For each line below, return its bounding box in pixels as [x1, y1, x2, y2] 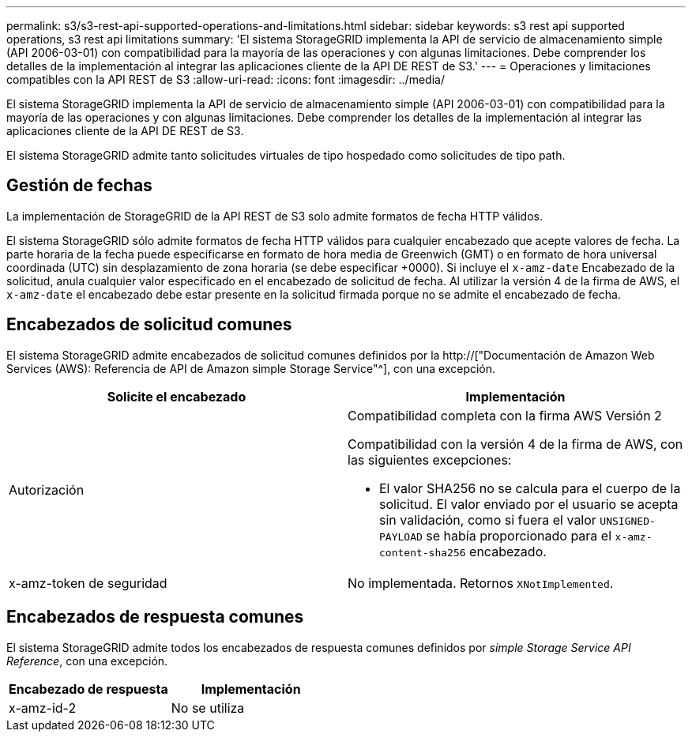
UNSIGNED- [600, 514, 656, 527]
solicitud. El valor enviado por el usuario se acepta [379, 495, 679, 512]
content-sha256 [379, 546, 466, 559]
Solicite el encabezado [107, 388, 246, 405]
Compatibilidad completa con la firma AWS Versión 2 [348, 407, 662, 424]
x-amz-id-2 [9, 699, 77, 716]
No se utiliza [171, 699, 245, 716]
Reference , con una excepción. [6, 653, 168, 668]
